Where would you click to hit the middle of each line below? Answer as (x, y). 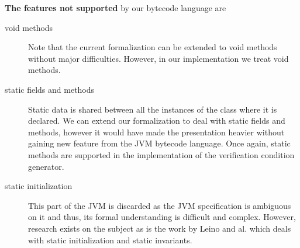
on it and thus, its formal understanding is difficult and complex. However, (162, 217)
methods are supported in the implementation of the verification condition (161, 154)
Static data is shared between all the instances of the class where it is (153, 109)
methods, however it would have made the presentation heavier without (156, 132)
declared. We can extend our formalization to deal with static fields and (157, 120)
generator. (46, 166)
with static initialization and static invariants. (110, 240)
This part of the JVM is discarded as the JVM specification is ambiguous (160, 205)
